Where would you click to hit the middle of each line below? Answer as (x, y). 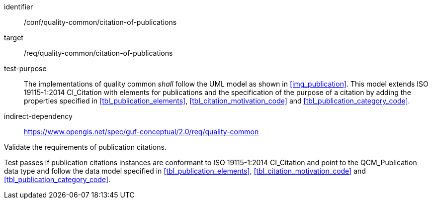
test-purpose (25, 68)
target (14, 38)
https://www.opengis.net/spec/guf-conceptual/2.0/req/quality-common (141, 132)
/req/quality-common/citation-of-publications (98, 53)
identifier (19, 7)
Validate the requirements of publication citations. (85, 147)
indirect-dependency (38, 116)
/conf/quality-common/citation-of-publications (100, 22)
